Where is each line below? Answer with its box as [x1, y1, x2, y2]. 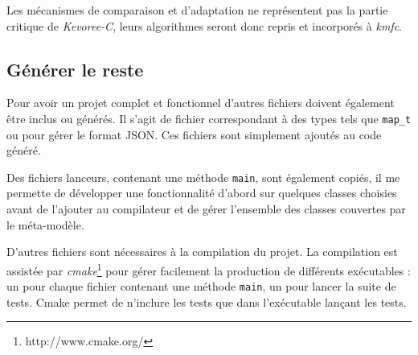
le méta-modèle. [6, 216, 84, 233]
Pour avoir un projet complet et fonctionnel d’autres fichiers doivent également [6, 94, 395, 111]
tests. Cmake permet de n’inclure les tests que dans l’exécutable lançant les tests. [6, 293, 407, 310]
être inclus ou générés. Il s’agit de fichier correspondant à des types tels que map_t [6, 109, 412, 126]
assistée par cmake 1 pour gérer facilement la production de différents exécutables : [6, 259, 411, 279]
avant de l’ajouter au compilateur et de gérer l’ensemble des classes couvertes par [6, 200, 406, 217]
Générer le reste [6, 56, 144, 81]
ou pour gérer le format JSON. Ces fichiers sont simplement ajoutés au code [6, 126, 382, 142]
